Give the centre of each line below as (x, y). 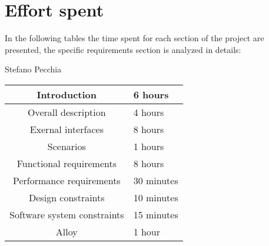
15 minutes (156, 214)
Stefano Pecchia (33, 69)
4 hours (149, 112)
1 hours (149, 146)
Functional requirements (67, 163)
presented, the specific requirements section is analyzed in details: (123, 49)
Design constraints (67, 197)
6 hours (151, 94)
